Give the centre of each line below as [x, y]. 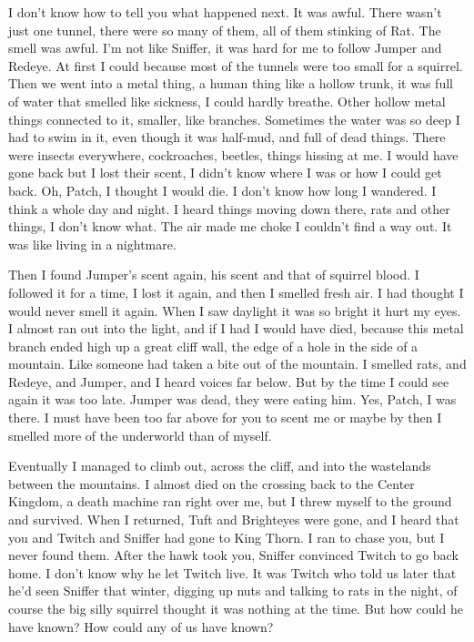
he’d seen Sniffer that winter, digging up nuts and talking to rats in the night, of [233, 591]
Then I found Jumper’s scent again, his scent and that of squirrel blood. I [214, 275]
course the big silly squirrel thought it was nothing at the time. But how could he [236, 608]
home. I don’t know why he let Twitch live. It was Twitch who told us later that [232, 572]
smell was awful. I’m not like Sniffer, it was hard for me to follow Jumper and [225, 48]
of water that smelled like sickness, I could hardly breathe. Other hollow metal [227, 101]
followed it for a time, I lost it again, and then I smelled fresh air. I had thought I [236, 292]
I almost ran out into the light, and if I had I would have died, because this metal [236, 328]
